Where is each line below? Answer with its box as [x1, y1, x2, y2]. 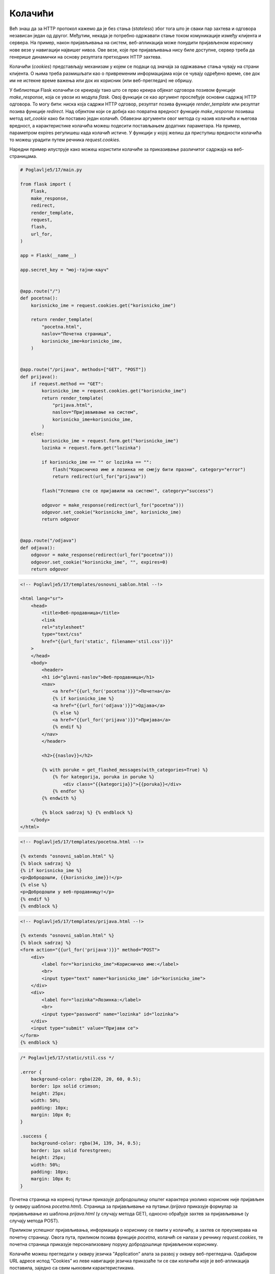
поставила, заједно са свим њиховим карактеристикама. [9, 1265, 135, 1271]
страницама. [9, 153, 38, 160]
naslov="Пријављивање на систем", [52, 409, 139, 415]
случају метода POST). [9, 1217, 60, 1224]
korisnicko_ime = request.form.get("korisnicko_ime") [41, 438, 179, 444]
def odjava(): [20, 545, 56, 550]
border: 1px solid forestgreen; [31, 1147, 112, 1153]
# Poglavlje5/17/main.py [20, 167, 82, 173]
